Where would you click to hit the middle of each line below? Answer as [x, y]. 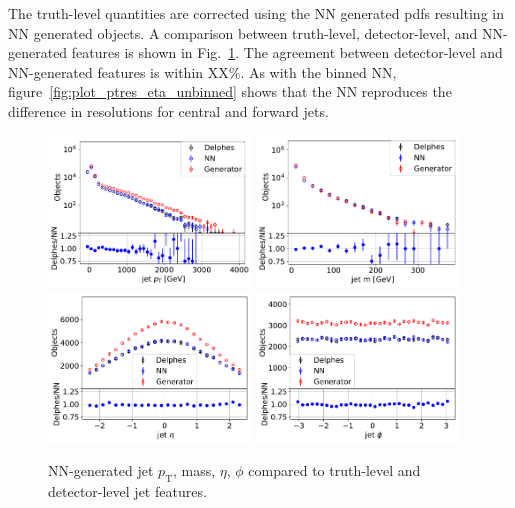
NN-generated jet [101, 470]
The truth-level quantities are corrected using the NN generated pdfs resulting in [256, 13]
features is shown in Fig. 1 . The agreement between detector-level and [287, 52]
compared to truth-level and [334, 470]
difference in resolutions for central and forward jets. [168, 110]
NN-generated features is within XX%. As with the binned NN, [202, 71]
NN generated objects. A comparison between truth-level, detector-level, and [243, 32]
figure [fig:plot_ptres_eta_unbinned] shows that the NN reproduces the [230, 91]
